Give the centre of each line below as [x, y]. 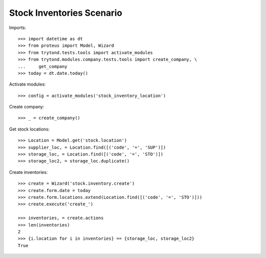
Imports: [18, 28]
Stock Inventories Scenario [66, 13]
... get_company [43, 66]
